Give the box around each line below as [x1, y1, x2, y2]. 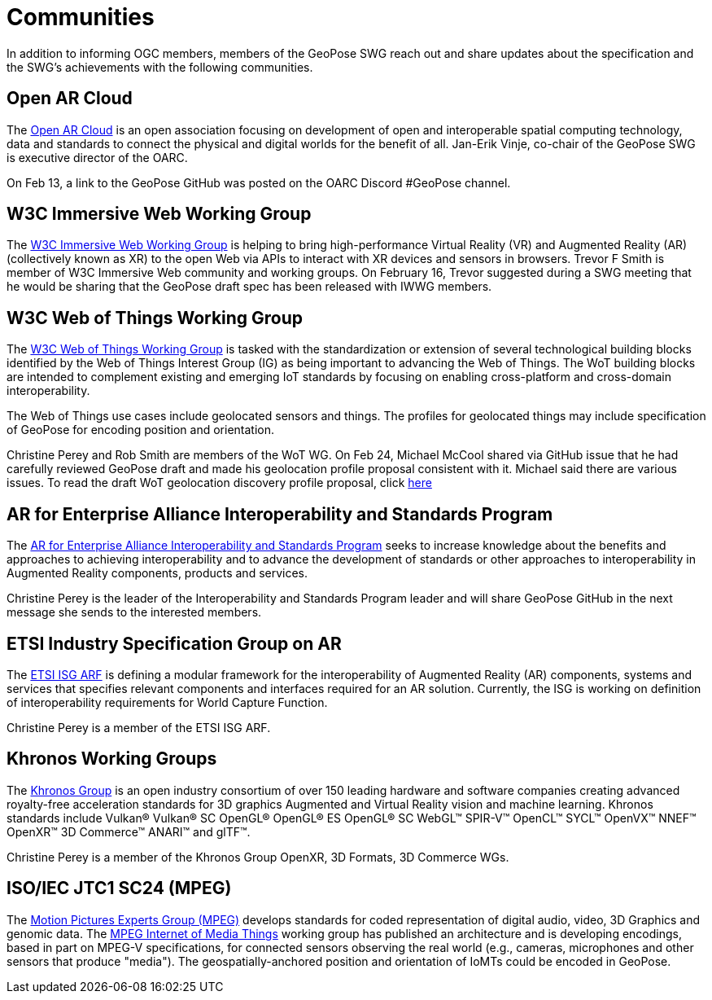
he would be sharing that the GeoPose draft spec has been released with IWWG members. [7, 279, 492, 294]
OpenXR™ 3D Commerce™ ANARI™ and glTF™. [7, 824, 251, 839]
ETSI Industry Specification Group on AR [7, 633, 342, 654]
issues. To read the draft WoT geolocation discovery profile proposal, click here [7, 476, 432, 490]
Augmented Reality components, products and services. [7, 566, 308, 581]
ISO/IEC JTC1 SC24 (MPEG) [7, 878, 232, 899]
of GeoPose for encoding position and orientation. [7, 423, 274, 437]
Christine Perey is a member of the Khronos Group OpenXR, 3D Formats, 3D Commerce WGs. [7, 849, 509, 864]
